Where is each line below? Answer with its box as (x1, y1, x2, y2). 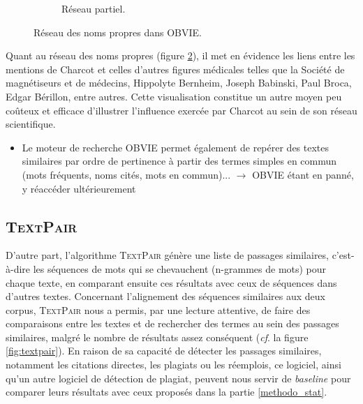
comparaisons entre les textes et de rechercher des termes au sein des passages (6, 316, 339, 331)
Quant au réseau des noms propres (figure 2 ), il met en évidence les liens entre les (6, 48, 355, 63)
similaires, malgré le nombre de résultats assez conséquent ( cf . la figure (6, 329, 309, 344)
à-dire (6, 261, 31, 276)
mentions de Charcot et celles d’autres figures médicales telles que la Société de (6, 61, 345, 76)
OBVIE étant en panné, (252, 167, 354, 181)
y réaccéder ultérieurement (22, 181, 136, 195)
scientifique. (6, 117, 56, 131)
